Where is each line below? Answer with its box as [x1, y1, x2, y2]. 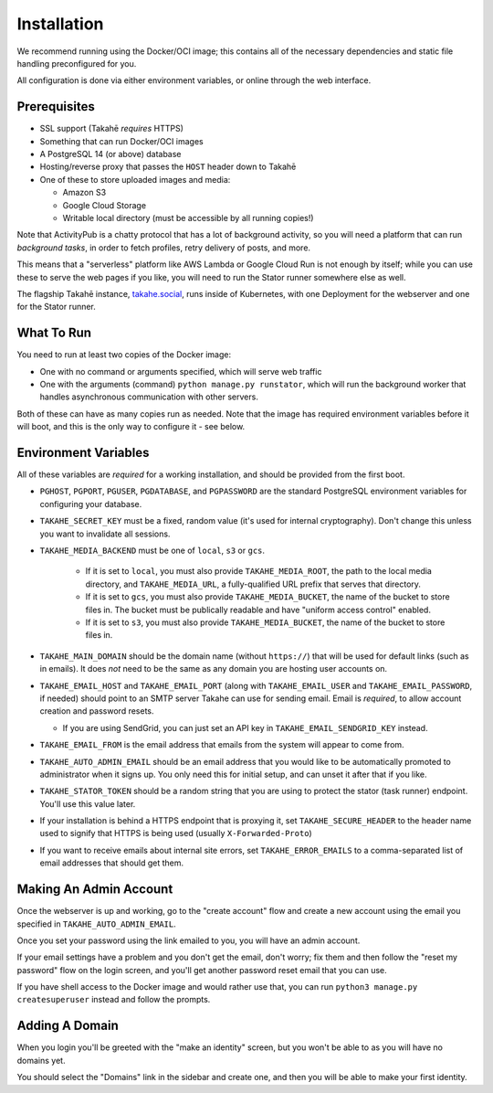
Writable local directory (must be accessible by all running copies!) [62, 212, 314, 223]
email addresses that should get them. [39, 857, 184, 868]
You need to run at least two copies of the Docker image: [16, 349, 232, 360]
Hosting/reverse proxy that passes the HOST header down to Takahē [39, 161, 297, 173]
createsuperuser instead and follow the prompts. [16, 994, 211, 1005]
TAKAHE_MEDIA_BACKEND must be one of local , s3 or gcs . [39, 545, 265, 557]
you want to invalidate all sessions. [39, 528, 171, 539]
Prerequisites [16, 99, 95, 114]
